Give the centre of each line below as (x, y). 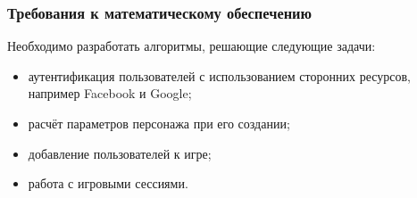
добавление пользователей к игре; (120, 153)
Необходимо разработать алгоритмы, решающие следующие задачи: (192, 46)
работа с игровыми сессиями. (108, 183)
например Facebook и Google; (110, 93)
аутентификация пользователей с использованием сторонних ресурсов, (219, 75)
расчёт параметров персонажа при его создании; (159, 123)
